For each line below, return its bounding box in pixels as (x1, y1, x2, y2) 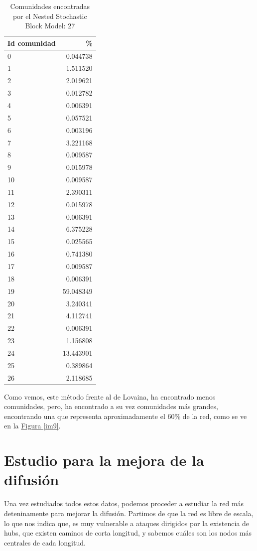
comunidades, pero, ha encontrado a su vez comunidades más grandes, (4, 401, 218, 412)
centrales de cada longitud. (4, 537, 86, 548)
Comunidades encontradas (10, 1, 90, 11)
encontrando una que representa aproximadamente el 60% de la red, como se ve (4, 411, 247, 421)
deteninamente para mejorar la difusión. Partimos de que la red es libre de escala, (4, 508, 254, 518)
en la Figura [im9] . (4, 420, 61, 431)
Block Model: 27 (25, 20, 75, 31)
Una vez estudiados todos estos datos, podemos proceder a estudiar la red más (4, 498, 244, 509)
